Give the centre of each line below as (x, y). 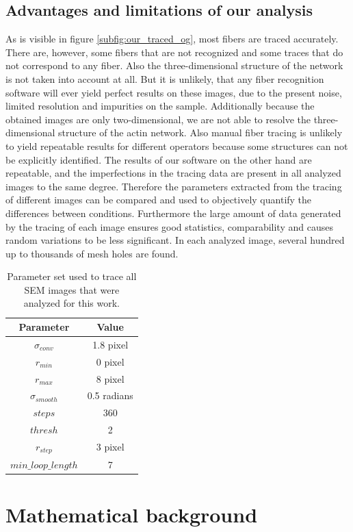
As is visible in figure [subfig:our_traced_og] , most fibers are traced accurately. (172, 39)
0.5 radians (110, 395)
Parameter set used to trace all (72, 276)
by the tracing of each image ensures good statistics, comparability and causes (169, 226)
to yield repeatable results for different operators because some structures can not (177, 145)
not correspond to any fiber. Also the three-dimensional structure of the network (174, 65)
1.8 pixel (110, 344)
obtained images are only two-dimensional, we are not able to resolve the (158, 119)
